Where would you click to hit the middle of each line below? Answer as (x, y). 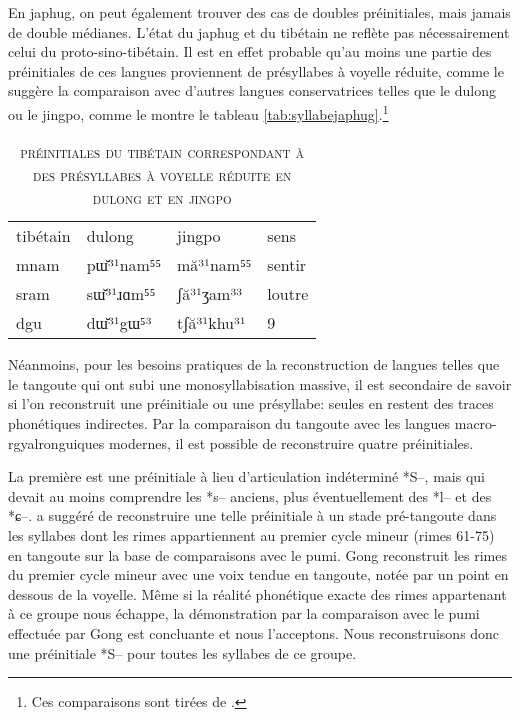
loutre (288, 294)
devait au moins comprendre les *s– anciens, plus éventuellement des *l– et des (250, 495)
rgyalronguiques (56, 442)
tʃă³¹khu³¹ (211, 323)
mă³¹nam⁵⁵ (214, 265)
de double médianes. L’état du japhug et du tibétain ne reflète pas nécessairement (259, 31)
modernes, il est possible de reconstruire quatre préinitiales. (291, 442)
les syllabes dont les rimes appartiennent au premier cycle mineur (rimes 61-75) (251, 534)
